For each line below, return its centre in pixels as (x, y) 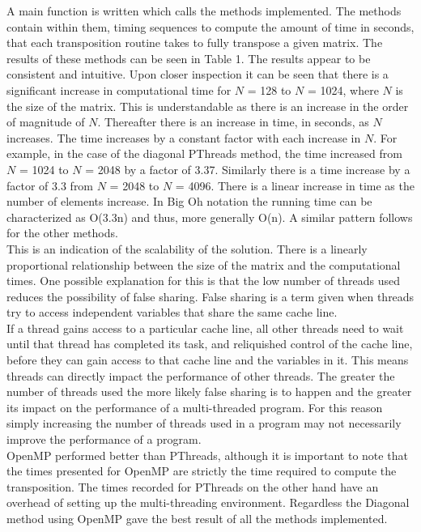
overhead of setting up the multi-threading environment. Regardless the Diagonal (208, 502)
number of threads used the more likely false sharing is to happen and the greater (209, 392)
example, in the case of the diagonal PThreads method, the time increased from (204, 153)
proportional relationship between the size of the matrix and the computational (204, 264)
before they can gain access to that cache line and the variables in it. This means (208, 360)
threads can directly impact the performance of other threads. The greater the (201, 375)
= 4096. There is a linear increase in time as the (295, 185)
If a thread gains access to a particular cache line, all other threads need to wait (205, 328)
